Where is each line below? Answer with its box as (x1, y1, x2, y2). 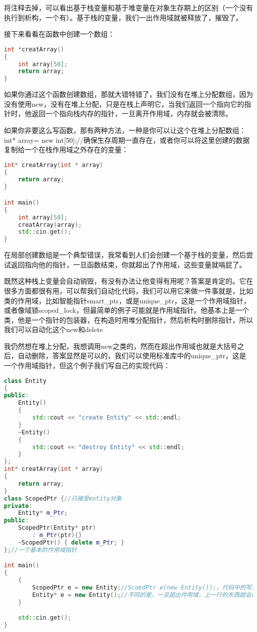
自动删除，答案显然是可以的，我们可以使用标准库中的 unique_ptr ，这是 (17, 350, 247, 361)
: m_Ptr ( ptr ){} (32, 532, 82, 539)
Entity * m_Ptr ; (18, 509, 68, 517)
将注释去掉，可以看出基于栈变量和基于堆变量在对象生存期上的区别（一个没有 (4, 2, 253, 12)
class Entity (4, 377, 46, 384)
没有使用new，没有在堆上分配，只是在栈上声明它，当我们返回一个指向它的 (4, 98, 245, 109)
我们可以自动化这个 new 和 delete (4, 324, 103, 335)
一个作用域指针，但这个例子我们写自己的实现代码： (4, 360, 170, 371)
